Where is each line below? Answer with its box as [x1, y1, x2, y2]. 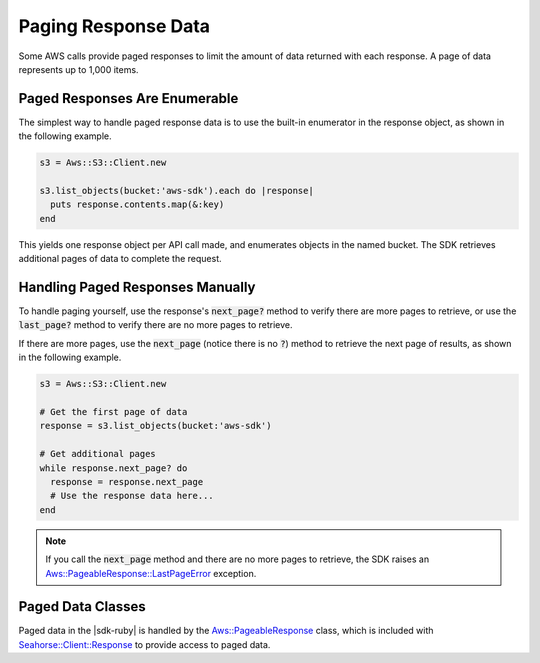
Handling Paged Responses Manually [18, 278, 256, 295]
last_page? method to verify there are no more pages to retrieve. [18, 319, 293, 331]
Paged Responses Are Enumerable [18, 90, 239, 107]
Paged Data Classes [18, 598, 147, 615]
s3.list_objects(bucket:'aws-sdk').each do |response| [39, 185, 314, 196]
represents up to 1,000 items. [18, 63, 139, 75]
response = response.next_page [50, 476, 204, 487]
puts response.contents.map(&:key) [50, 199, 225, 210]
